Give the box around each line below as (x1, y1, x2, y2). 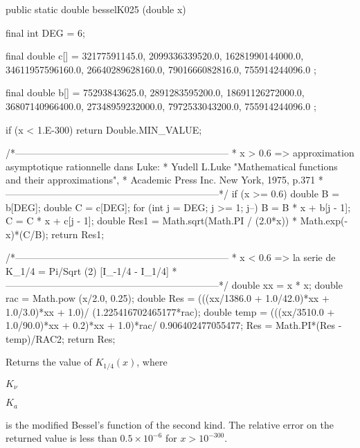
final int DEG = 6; (6, 25, 85, 39)
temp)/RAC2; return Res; (6, 331, 116, 346)
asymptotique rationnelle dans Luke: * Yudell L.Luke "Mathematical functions (6, 159, 338, 173)
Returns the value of (6, 355, 92, 369)
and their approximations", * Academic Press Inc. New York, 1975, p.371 (6, 172, 316, 187)
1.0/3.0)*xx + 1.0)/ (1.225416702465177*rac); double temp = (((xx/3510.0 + (6, 304, 335, 319)
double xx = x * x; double (231, 277, 343, 292)
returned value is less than (6, 431, 117, 445)
